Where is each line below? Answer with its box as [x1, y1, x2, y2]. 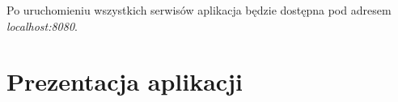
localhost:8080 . [6, 17, 78, 34]
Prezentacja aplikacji [6, 65, 243, 98]
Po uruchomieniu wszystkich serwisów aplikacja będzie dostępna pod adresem [6, 2, 392, 18]
